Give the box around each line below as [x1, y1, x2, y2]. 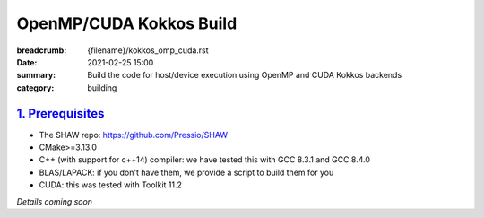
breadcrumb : [16, 45, 67, 56]
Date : [16, 57, 38, 67]
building [87, 82, 117, 93]
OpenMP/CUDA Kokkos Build [16, 13, 238, 33]
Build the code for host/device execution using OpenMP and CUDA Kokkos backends [87, 70, 402, 81]
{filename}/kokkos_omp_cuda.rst [87, 45, 210, 56]
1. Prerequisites [16, 106, 105, 121]
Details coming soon [16, 196, 93, 206]
